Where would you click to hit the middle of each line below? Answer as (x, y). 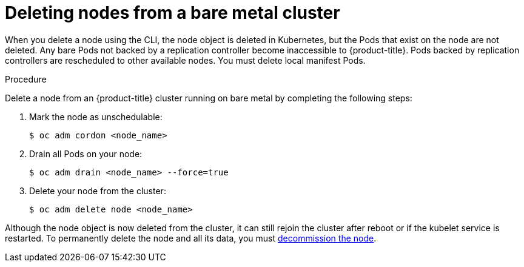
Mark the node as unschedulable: (96, 117)
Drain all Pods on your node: (86, 154)
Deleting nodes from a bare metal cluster (173, 13)
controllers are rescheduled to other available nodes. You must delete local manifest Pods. (185, 60)
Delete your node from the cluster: (98, 191)
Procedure (26, 79)
